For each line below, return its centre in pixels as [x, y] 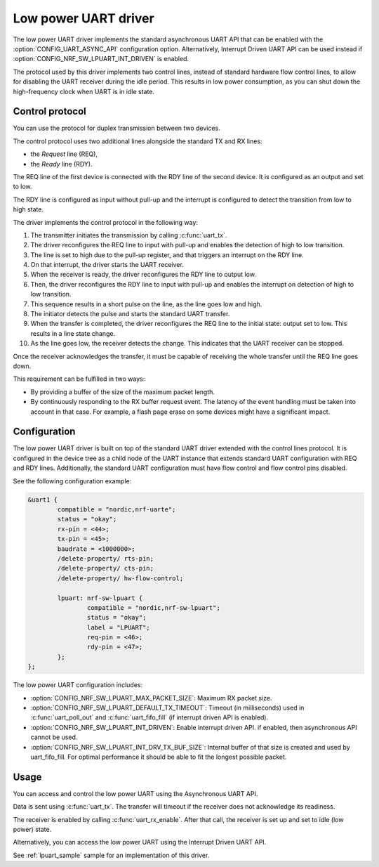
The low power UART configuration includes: [78, 685]
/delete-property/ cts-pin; [106, 568]
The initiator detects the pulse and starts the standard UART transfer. [130, 314]
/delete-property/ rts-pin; [106, 558]
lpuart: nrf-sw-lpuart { [100, 598]
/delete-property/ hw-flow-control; [120, 578]
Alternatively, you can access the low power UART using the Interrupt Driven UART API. [140, 842]
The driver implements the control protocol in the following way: [105, 222]
